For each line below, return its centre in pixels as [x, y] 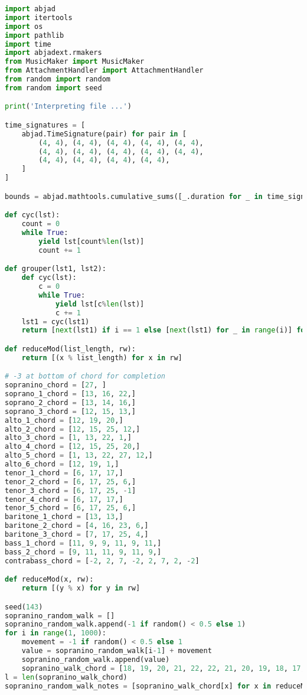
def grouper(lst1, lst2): [55, 269]
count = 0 [41, 224]
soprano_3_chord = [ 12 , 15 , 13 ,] [71, 411]
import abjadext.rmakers [53, 53]
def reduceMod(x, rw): [49, 580]
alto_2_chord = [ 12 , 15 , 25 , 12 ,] [73, 429]
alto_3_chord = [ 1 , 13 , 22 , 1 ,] [68, 438]
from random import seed [53, 88]
